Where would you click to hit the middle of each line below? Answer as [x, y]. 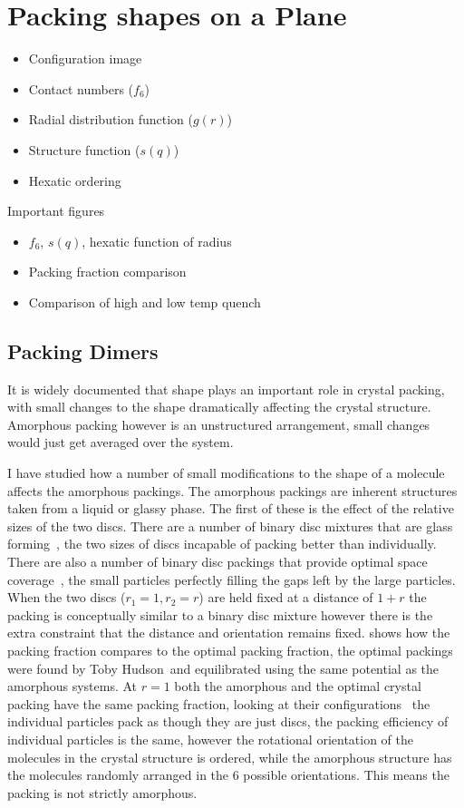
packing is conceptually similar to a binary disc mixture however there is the [220, 614]
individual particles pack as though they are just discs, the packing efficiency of [228, 721]
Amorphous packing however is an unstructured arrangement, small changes [219, 424]
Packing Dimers [83, 350]
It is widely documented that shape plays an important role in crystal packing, [226, 389]
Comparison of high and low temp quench [145, 302]
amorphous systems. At [72, 686]
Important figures [56, 211]
